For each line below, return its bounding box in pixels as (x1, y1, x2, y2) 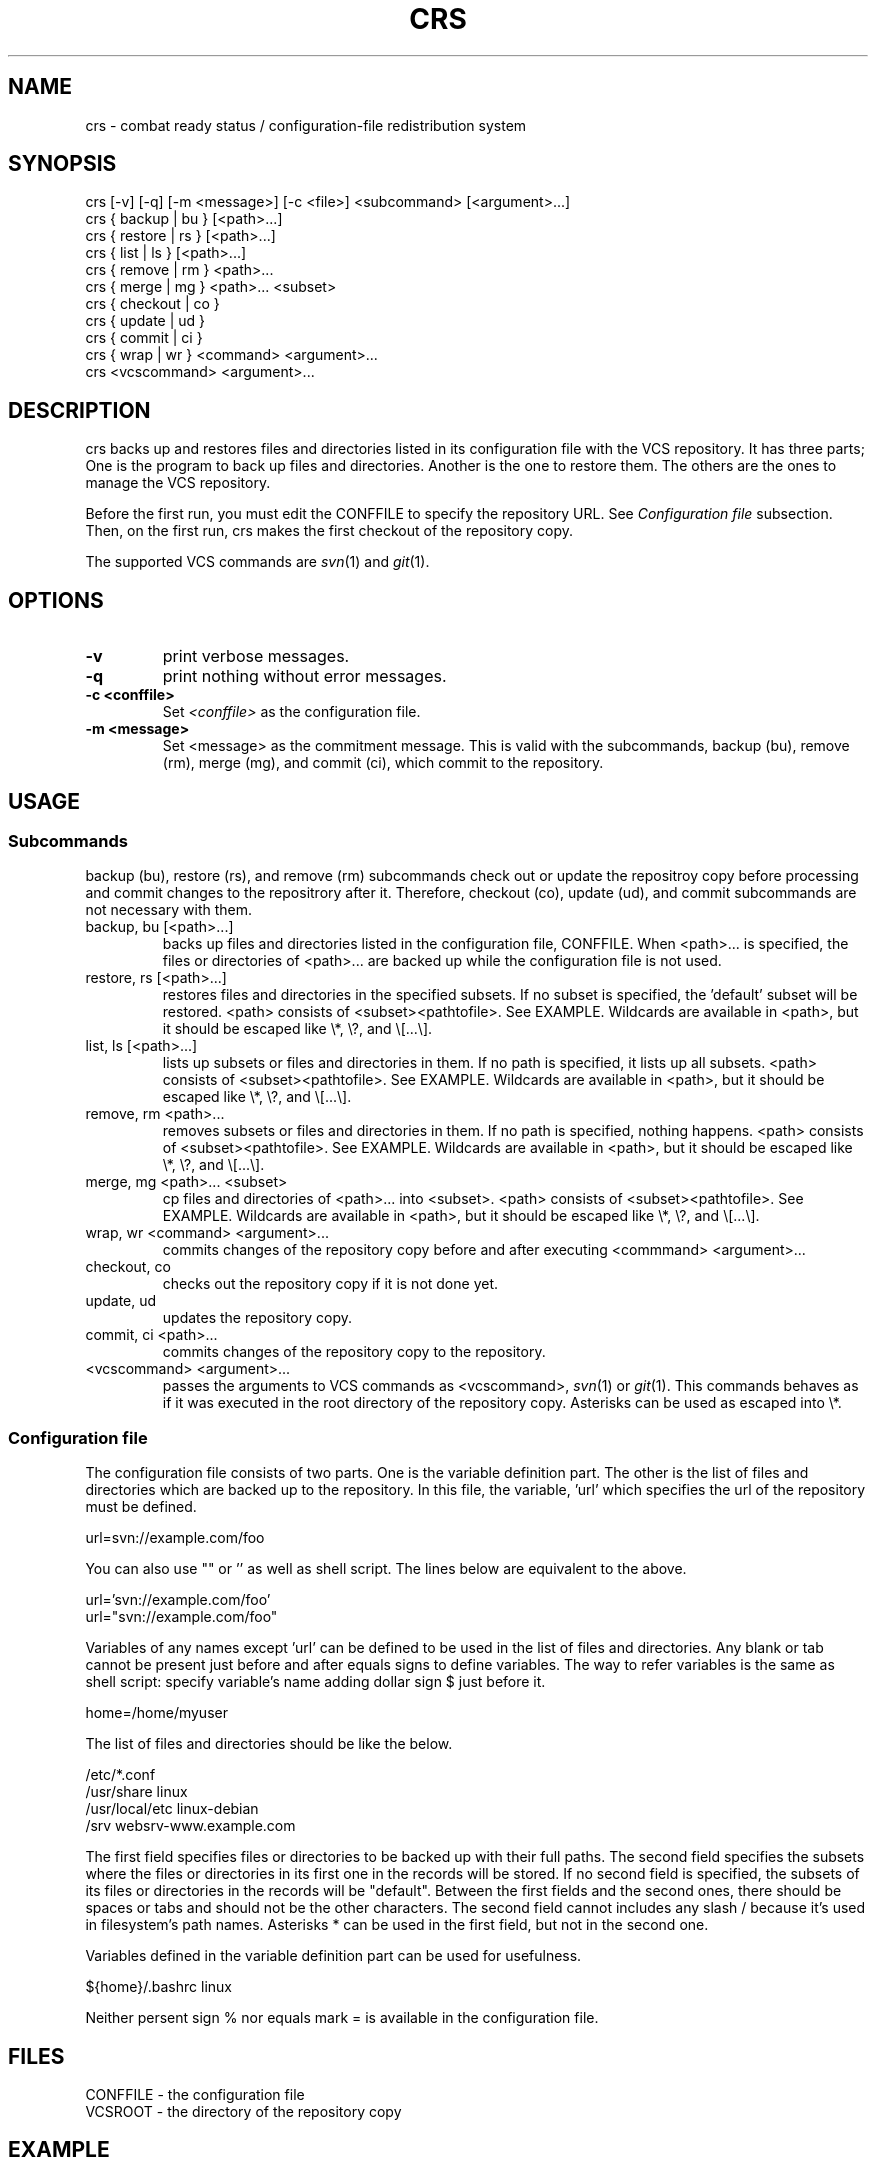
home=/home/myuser (85, 1704, 228, 1722)
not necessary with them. (85, 901, 253, 919)
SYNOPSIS (8, 151, 117, 177)
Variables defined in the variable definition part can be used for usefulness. (85, 1947, 582, 1965)
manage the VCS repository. (85, 474, 271, 492)
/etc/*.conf (85, 1766, 156, 1784)
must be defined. (85, 1498, 197, 1516)
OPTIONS (8, 587, 104, 613)
